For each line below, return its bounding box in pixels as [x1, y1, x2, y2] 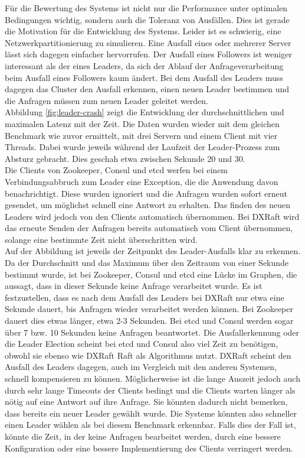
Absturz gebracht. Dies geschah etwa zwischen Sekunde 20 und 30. [5, 152, 245, 164]
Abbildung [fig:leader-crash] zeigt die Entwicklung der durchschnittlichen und [5, 106, 284, 118]
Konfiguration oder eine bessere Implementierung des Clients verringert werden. [5, 441, 293, 454]
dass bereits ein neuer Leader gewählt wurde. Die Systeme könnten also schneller [5, 407, 297, 419]
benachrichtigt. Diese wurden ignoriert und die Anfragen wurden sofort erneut [5, 187, 288, 199]
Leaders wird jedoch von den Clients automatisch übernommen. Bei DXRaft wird [5, 210, 300, 222]
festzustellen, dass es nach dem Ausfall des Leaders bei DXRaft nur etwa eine [5, 291, 284, 303]
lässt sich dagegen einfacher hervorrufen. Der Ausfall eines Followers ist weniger [5, 48, 292, 60]
